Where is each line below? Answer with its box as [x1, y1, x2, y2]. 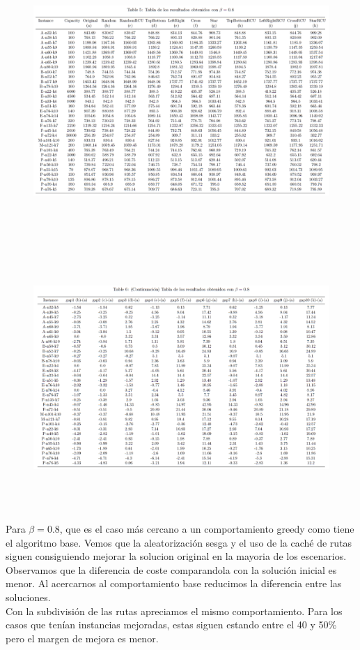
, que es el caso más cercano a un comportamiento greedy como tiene [59, 522, 354, 536]
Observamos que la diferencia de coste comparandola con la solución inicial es [6, 562, 337, 577]
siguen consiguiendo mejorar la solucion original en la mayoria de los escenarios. [6, 549, 347, 563]
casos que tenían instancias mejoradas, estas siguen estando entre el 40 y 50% [6, 617, 337, 632]
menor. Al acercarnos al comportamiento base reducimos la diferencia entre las [6, 576, 342, 591]
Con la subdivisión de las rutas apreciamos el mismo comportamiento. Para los [6, 603, 343, 618]
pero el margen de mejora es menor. [6, 630, 159, 645]
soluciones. [6, 590, 51, 605]
